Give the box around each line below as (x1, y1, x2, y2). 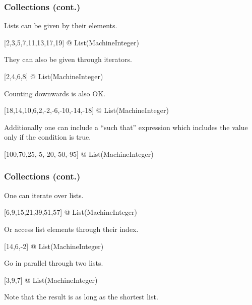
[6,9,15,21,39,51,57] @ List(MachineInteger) (4, 207, 137, 217)
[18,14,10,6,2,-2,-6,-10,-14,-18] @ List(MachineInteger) (4, 105, 169, 115)
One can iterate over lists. (4, 190, 84, 200)
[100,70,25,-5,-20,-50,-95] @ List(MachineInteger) (4, 148, 154, 159)
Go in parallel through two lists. (4, 258, 103, 268)
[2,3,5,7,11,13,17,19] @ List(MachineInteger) (4, 37, 139, 47)
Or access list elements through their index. (4, 223, 139, 234)
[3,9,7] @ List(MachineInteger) (4, 274, 98, 285)
